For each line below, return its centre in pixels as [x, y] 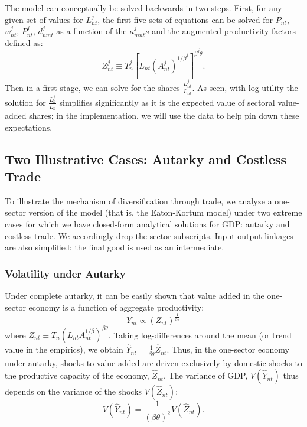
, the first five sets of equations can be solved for [185, 19]
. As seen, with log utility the [245, 87]
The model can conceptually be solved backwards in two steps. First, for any [143, 8]
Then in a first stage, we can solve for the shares [92, 87]
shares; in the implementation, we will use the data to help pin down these [164, 115]
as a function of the [92, 31]
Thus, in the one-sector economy [230, 349]
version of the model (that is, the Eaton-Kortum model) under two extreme [165, 212]
